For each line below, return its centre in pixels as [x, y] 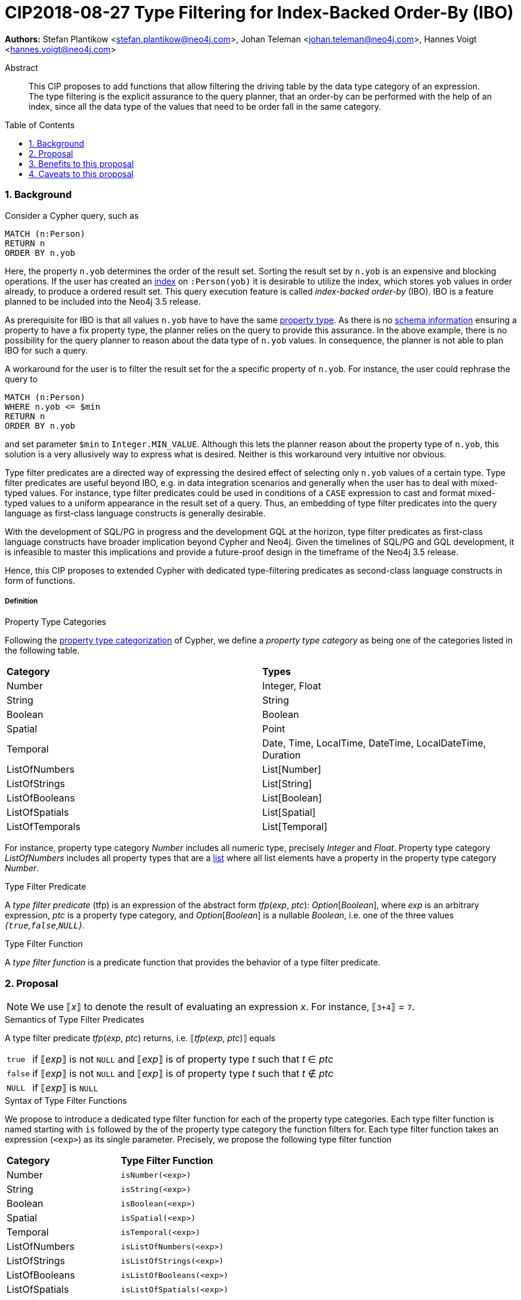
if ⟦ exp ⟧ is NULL [65, 1088]
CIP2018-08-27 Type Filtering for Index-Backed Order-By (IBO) [259, 13]
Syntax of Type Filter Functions [66, 1101]
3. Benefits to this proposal [81, 163]
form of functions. [40, 580]
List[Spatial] [289, 812]
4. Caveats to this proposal [81, 174]
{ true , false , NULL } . [45, 926]
